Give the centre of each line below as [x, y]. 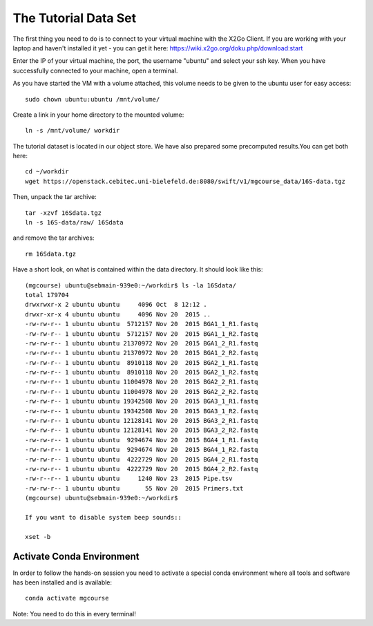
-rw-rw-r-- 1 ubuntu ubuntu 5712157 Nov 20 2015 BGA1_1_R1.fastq [142, 324]
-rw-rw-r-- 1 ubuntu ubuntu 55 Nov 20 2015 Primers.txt [134, 488]
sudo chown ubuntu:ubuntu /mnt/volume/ [93, 99]
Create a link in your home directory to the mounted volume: [98, 115]
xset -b [38, 537]
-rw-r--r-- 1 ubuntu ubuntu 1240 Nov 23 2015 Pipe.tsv [129, 479]
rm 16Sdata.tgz [51, 254]
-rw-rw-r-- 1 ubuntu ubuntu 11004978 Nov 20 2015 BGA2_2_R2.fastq [142, 391]
